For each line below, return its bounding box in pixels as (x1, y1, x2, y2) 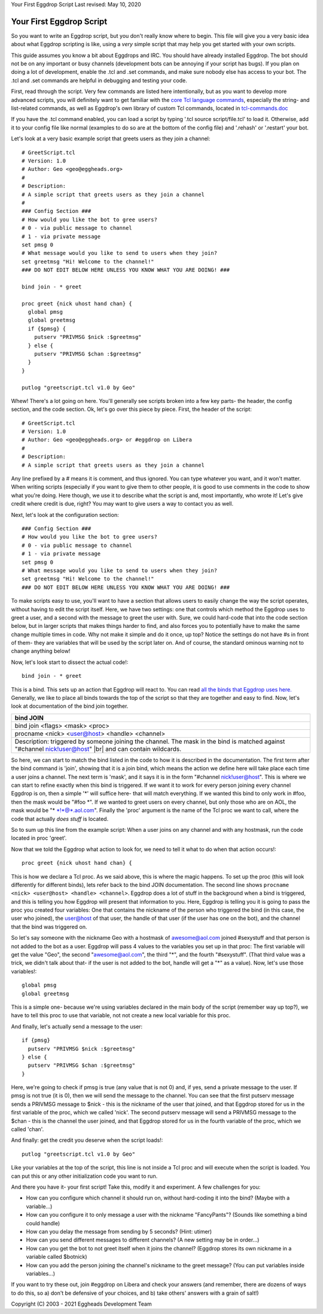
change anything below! (11, 648, 71, 655)
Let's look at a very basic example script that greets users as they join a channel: (11, 135, 211, 142)
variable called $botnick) (26, 1253, 87, 1261)
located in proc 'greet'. (11, 834, 67, 842)
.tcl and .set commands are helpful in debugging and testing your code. (11, 77, 188, 84)
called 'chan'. (11, 1126, 44, 1133)
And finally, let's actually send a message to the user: (11, 1023, 143, 1030)
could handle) (26, 1219, 60, 1226)
